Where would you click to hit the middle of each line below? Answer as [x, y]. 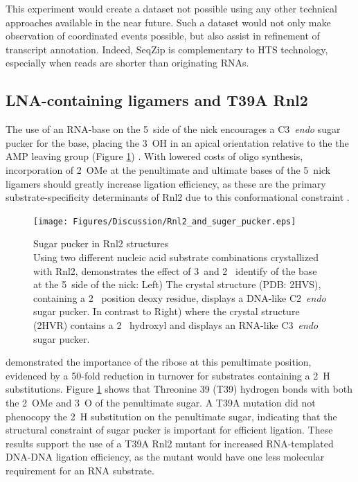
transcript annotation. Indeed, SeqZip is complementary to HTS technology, [167, 49]
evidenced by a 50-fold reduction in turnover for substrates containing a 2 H [168, 375]
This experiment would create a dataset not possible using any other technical [171, 8]
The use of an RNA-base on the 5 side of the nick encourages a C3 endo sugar [173, 129]
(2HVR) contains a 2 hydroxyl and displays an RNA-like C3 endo [176, 324]
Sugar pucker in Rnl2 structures [101, 243]
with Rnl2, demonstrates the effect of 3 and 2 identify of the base [175, 270]
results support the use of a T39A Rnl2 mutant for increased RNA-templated [170, 443]
